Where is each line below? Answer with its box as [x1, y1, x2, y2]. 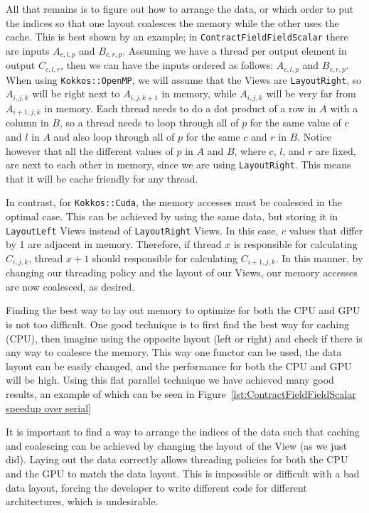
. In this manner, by [275, 250, 363, 265]
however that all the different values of [6, 143, 173, 158]
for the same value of [250, 115, 341, 130]
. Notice [297, 129, 332, 144]
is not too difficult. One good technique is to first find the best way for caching [6, 317, 349, 332]
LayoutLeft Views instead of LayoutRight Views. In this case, [6, 222, 279, 237]
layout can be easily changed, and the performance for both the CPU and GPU [6, 358, 352, 373]
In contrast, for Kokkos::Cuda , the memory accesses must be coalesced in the [6, 195, 342, 210]
